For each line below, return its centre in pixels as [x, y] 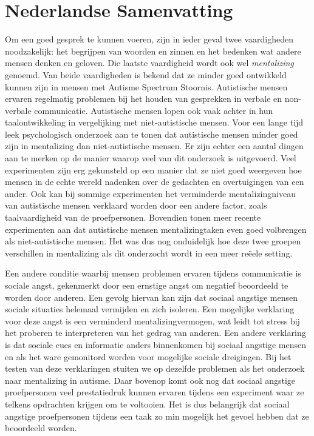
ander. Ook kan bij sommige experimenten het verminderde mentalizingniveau [150, 193]
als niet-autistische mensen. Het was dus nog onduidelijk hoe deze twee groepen [153, 241]
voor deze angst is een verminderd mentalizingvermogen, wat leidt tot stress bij [152, 320]
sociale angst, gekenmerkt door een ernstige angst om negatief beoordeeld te [147, 285]
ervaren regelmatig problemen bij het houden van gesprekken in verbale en [144, 99]
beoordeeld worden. [41, 428]
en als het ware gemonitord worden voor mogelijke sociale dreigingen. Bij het [148, 356]
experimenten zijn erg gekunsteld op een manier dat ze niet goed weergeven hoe [153, 169]
